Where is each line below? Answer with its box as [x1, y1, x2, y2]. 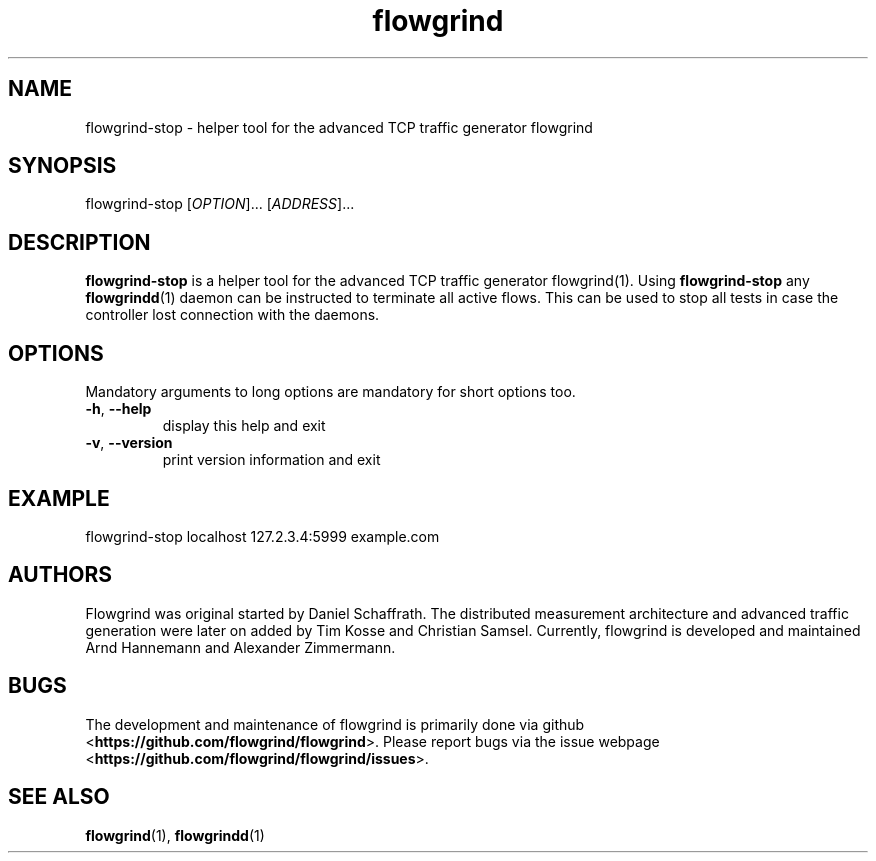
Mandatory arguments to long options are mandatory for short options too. [85, 383, 576, 401]
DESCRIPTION [8, 229, 151, 255]
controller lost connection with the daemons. [85, 306, 380, 324]
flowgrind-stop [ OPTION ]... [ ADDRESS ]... [85, 195, 355, 213]
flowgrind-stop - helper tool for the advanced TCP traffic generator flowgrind [85, 118, 593, 136]
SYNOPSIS [8, 153, 117, 179]
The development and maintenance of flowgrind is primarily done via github [85, 715, 585, 733]
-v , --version [85, 434, 173, 452]
